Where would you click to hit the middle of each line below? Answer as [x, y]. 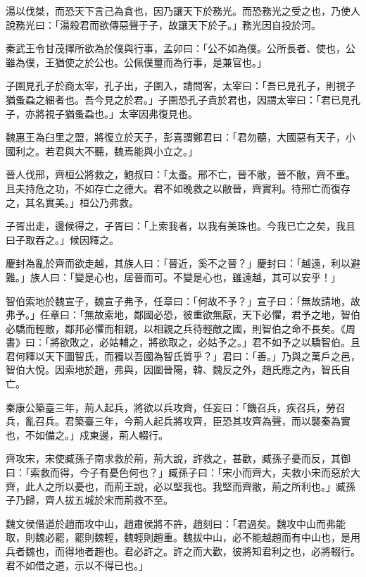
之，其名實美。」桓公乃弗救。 [72, 202]
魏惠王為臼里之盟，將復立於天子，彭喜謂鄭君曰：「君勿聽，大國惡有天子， [176, 137]
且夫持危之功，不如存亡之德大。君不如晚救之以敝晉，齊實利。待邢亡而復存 [178, 188]
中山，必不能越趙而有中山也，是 [276, 537]
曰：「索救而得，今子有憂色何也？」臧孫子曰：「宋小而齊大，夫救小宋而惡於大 [183, 472]
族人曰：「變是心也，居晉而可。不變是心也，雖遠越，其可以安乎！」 [185, 277]
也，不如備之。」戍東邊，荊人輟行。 [87, 434]
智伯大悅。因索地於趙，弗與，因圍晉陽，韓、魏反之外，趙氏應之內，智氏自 [178, 370]
